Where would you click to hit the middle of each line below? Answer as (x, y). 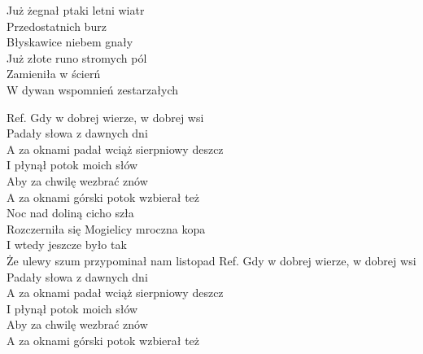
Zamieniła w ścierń (54, 74)
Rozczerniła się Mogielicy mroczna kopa (106, 228)
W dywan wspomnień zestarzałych (92, 89)
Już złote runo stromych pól (77, 57)
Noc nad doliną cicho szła (70, 213)
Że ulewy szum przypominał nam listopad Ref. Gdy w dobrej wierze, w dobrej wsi (211, 260)
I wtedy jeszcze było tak (67, 245)
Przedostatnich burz (57, 26)
